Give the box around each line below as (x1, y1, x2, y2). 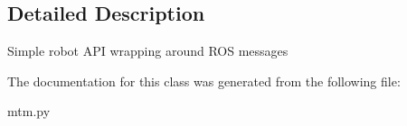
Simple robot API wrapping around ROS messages (7, 41, 289, 60)
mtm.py (7, 102, 51, 121)
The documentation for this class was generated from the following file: (7, 71, 401, 90)
